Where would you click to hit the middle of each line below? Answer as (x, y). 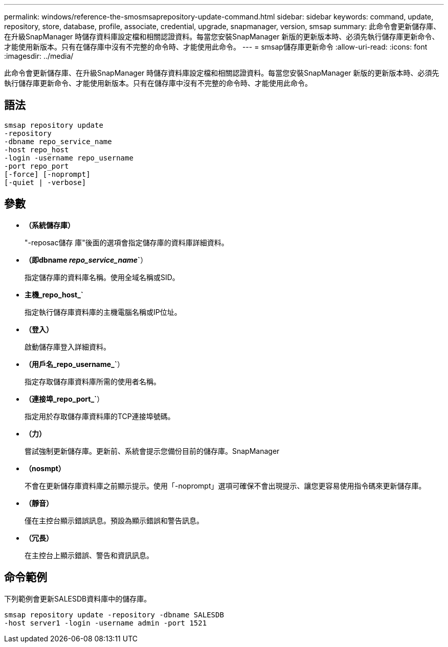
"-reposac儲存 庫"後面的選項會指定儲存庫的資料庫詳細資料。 (127, 242)
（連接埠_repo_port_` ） (64, 399)
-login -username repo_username (69, 158)
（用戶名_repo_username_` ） (74, 364)
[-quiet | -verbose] (45, 182)
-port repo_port (37, 166)
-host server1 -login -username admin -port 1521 (106, 623)
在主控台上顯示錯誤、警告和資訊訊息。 (89, 555)
